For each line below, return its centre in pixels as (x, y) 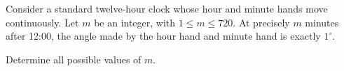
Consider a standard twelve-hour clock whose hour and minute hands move (167, 8)
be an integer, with (135, 22)
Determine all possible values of (74, 59)
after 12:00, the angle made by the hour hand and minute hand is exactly (163, 36)
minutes (322, 22)
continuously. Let (42, 22)
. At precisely (261, 22)
